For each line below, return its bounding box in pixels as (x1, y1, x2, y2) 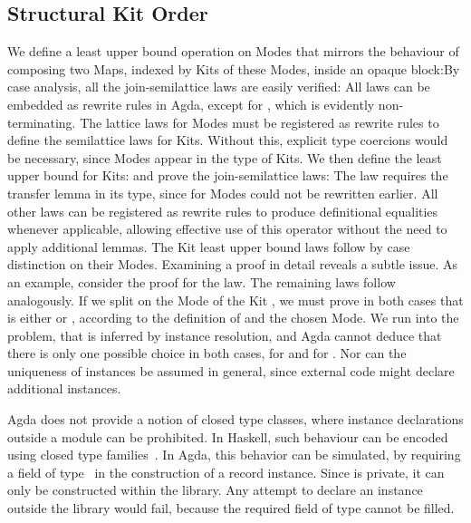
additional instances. (7, 379, 121, 398)
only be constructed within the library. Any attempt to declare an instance (7, 480, 423, 499)
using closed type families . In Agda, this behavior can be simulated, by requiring (7, 445, 461, 464)
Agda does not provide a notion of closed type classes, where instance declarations (7, 410, 464, 429)
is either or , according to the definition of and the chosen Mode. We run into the (7, 308, 459, 327)
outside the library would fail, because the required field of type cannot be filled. (7, 499, 455, 518)
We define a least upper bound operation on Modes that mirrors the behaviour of (7, 42, 459, 61)
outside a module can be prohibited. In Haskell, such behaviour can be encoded (7, 427, 448, 446)
